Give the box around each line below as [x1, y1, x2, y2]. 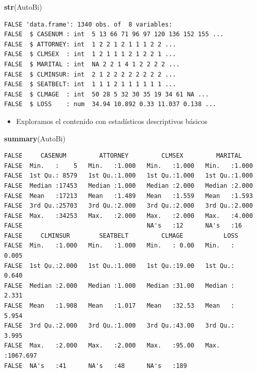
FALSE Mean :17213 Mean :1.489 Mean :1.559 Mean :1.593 [4, 192, 253, 200]
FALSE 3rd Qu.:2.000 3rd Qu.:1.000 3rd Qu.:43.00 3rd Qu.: [4, 322, 235, 330]
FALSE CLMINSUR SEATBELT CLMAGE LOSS [4, 232, 239, 239]
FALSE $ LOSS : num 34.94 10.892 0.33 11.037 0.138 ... [4, 101, 217, 108]
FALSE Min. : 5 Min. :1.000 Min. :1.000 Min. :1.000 [4, 162, 253, 169]
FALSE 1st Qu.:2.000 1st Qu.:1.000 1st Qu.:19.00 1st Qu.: [4, 262, 235, 269]
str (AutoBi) [4, 2, 42, 12]
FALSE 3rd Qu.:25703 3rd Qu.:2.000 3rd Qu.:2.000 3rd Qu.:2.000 [4, 202, 253, 210]
